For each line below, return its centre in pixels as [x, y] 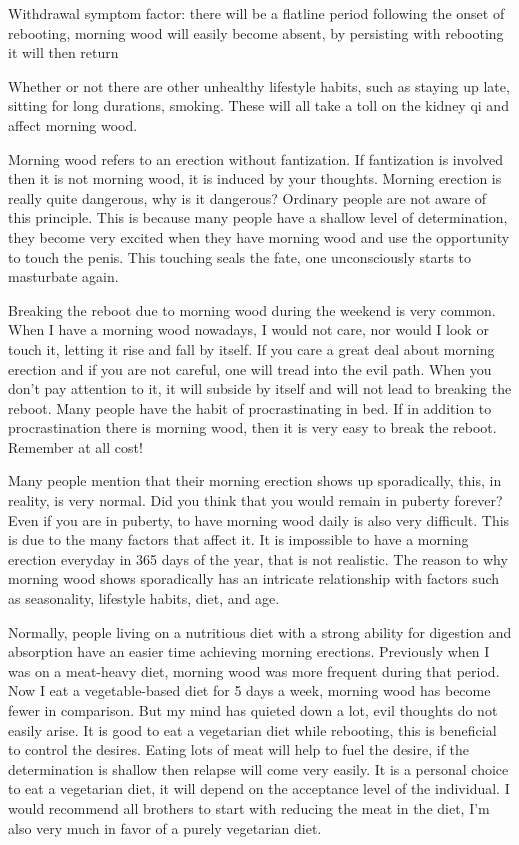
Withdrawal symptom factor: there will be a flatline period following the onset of [256, 13]
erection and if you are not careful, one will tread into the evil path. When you [250, 368]
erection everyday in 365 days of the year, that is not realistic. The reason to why [258, 558]
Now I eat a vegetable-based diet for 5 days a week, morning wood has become [249, 690]
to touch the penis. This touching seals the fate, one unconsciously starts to [240, 256]
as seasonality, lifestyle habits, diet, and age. [144, 598]
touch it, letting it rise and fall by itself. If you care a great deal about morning [251, 348]
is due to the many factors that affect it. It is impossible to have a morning [238, 539]
